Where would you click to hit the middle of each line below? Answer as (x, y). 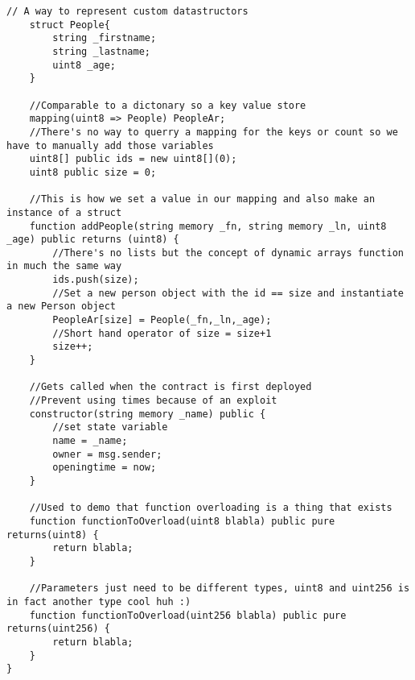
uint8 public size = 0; (93, 172)
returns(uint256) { (58, 629)
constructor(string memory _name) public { (148, 414)
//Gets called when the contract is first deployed (171, 387)
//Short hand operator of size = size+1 (162, 333)
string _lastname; (101, 51)
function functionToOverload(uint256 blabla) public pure (188, 615)
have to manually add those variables (110, 145)
